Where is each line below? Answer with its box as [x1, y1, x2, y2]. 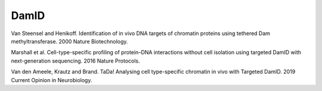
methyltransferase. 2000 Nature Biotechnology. [11, 37, 128, 45]
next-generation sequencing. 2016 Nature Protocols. [11, 57, 140, 64]
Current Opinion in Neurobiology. [11, 76, 92, 83]
